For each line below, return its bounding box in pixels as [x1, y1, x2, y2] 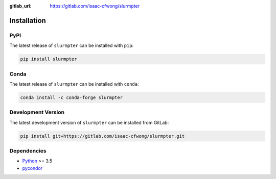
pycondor [22, 165, 43, 171]
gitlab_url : [9, 3, 32, 9]
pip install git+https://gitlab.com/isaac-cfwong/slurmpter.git [20, 133, 185, 139]
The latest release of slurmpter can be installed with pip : [9, 42, 134, 48]
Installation [9, 16, 46, 25]
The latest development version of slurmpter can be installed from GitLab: [9, 119, 169, 125]
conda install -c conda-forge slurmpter [20, 94, 123, 100]
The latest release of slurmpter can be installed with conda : [9, 81, 139, 87]
